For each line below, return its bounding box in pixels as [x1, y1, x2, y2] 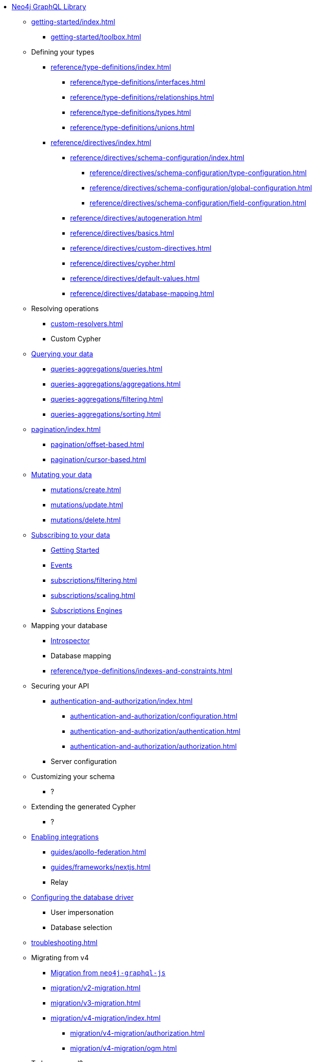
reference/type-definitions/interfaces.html [70, 78, 205, 86]
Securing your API [31, 682, 89, 690]
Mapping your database [31, 621, 108, 630]
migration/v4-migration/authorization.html [70, 1029, 205, 1037]
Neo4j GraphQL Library [12, 2, 86, 11]
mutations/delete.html [51, 516, 121, 524]
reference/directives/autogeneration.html [70, 214, 202, 222]
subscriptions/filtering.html [51, 576, 137, 584]
